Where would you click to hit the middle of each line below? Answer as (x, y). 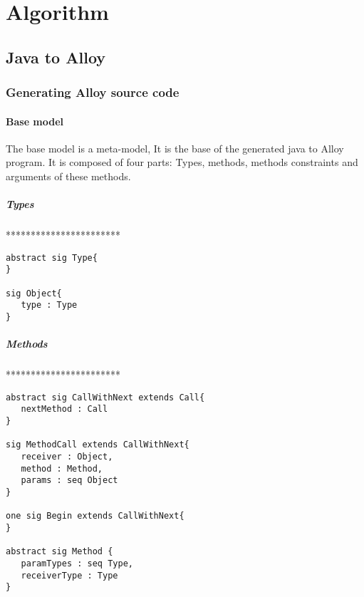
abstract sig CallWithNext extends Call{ (105, 397)
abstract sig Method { (59, 552)
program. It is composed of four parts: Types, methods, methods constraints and (182, 162)
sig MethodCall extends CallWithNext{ (98, 445)
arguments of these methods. (68, 176)
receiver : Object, (67, 457)
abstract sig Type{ (52, 258)
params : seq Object (69, 481)
